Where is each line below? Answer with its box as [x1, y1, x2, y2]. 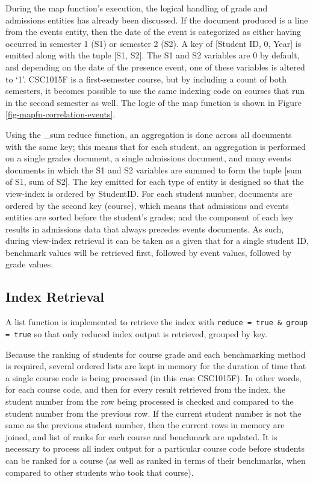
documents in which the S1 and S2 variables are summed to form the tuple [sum [5, 163, 302, 176]
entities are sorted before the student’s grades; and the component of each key [5, 211, 294, 223]
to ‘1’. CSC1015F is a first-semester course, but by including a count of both [5, 72, 287, 85]
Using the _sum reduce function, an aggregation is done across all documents [5, 128, 292, 140]
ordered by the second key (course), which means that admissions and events [5, 199, 289, 211]
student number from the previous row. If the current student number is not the [5, 407, 302, 419]
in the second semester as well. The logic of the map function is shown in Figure [5, 96, 302, 108]
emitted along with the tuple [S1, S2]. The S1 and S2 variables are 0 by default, [5, 49, 300, 61]
